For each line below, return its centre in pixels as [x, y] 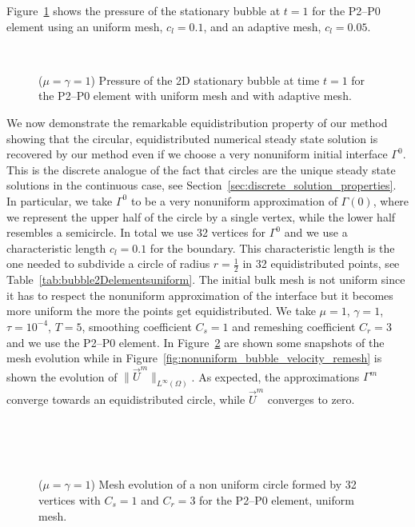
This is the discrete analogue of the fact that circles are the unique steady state [201, 169]
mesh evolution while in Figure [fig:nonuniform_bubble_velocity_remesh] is [194, 358]
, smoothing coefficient [137, 326]
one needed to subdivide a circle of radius [108, 263]
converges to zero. [311, 399]
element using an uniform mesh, [85, 26]
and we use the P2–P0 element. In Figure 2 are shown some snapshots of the [196, 342]
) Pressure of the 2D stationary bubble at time [205, 80]
